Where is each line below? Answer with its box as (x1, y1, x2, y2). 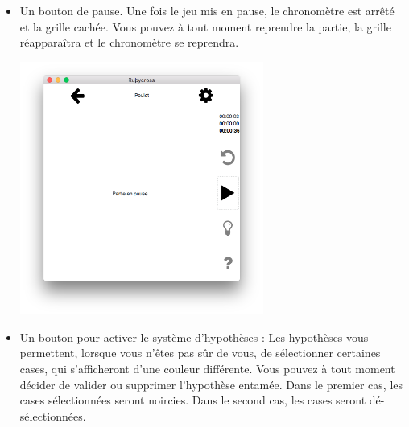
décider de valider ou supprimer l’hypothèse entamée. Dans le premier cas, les (19, 376, 403, 392)
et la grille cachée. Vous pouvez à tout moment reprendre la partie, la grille (19, 18, 391, 35)
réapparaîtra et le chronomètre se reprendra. (19, 34, 239, 51)
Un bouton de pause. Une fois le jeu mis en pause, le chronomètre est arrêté (19, 2, 395, 18)
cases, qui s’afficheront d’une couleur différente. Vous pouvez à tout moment (19, 359, 395, 376)
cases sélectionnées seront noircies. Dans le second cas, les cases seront (19, 392, 366, 409)
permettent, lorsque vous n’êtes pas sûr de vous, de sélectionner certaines (19, 344, 381, 361)
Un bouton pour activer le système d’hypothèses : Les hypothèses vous (19, 328, 369, 345)
